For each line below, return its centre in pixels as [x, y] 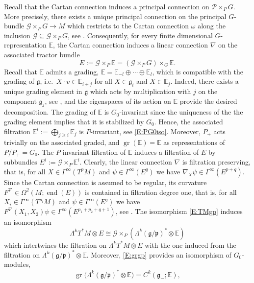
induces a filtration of [167, 152]
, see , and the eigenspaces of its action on [108, 101]
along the [212, 26]
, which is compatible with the [198, 71]
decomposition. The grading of [50, 112]
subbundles [21, 162]
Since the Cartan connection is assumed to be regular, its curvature [105, 182]
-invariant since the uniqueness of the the [181, 112]
